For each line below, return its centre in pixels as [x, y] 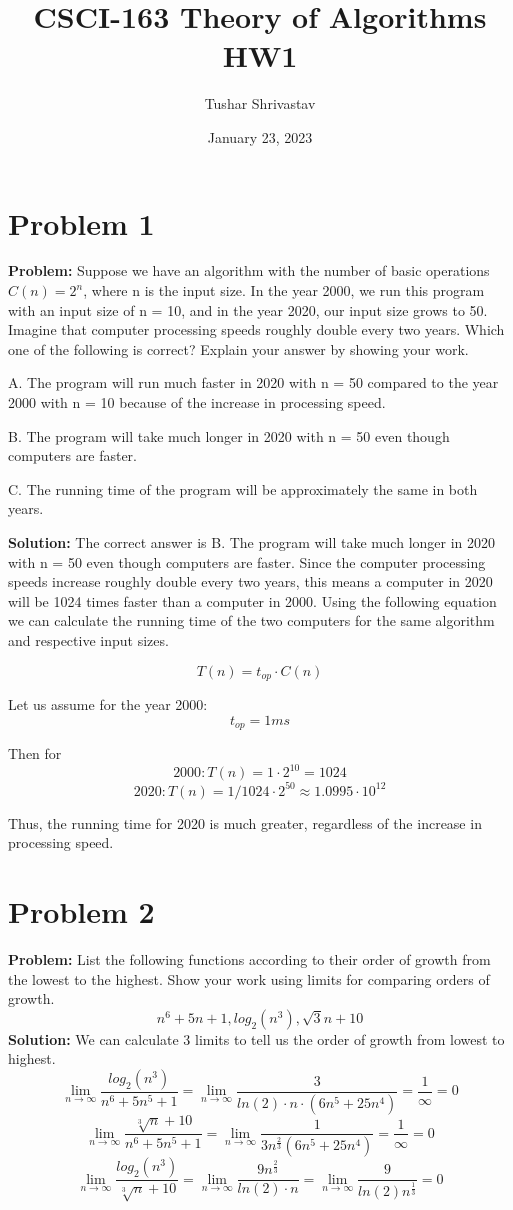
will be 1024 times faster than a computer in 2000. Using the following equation [252, 600]
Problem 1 [81, 222]
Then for [35, 753]
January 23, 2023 [260, 136]
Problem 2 [81, 911]
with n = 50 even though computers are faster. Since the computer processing [247, 561]
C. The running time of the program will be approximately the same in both [243, 488]
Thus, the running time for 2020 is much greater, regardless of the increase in [245, 822]
